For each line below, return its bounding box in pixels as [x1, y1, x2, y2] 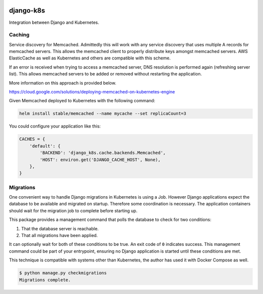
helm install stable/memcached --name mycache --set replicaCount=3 [19, 111, 187, 116]
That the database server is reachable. [21, 225, 99, 231]
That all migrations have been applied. [21, 232, 98, 238]
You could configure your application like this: [9, 123, 101, 129]
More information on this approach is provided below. [9, 80, 116, 86]
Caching [9, 32, 30, 38]
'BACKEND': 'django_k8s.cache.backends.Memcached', [39, 150, 166, 156]
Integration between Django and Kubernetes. [9, 19, 99, 25]
